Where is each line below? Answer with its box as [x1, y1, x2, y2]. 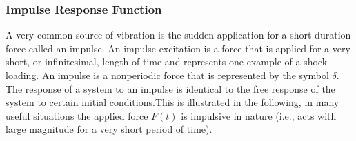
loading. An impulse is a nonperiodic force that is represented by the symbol [6, 68, 329, 82]
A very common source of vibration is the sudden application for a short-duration [6, 28, 351, 42]
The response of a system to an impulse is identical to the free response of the [6, 81, 335, 96]
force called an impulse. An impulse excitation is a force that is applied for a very [6, 41, 350, 55]
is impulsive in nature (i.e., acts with [181, 108, 337, 122]
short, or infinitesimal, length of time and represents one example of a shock [6, 54, 328, 69]
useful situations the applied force [6, 108, 148, 122]
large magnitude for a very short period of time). [6, 122, 212, 136]
